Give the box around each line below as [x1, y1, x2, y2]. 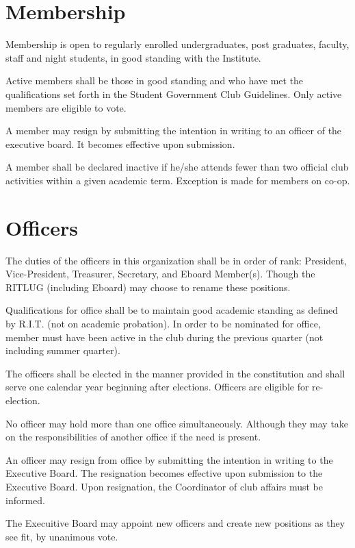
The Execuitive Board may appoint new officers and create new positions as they [5, 516, 345, 530]
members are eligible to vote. [5, 100, 127, 114]
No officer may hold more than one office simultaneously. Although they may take [5, 416, 349, 430]
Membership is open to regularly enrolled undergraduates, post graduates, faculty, [5, 37, 350, 51]
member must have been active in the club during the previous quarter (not [5, 329, 324, 344]
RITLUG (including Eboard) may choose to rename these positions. [5, 279, 291, 294]
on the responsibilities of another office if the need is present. [5, 429, 261, 444]
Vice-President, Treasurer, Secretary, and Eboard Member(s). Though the [5, 266, 315, 281]
